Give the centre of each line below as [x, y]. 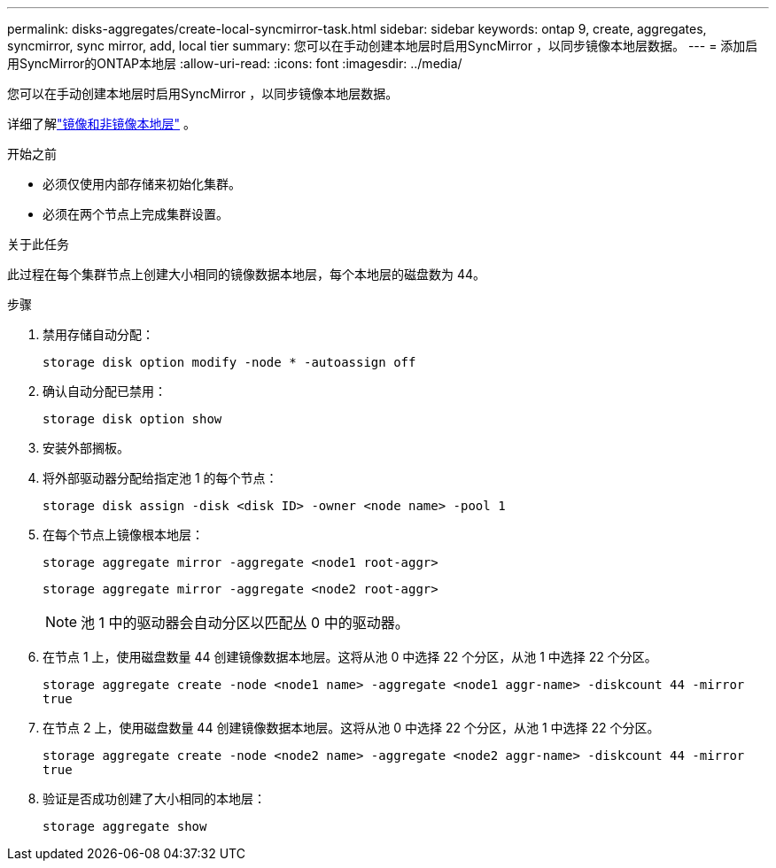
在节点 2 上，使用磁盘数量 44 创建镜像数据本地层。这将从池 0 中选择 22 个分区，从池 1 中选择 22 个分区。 [351, 728]
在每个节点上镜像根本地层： [123, 535]
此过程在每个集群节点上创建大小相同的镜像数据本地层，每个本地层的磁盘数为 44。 [247, 274]
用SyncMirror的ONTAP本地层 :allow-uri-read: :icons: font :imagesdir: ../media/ [235, 63]
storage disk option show [132, 419]
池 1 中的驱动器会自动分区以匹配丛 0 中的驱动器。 [245, 623]
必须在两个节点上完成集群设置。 [136, 214]
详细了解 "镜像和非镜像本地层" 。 [101, 124]
